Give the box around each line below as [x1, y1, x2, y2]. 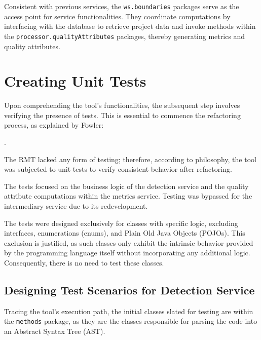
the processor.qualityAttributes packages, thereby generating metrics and [4, 30, 245, 41]
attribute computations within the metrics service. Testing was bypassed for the [4, 191, 252, 201]
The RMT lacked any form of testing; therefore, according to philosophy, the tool [4, 154, 256, 164]
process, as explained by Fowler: [4, 120, 104, 130]
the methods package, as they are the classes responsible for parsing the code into [4, 316, 257, 326]
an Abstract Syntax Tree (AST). [4, 325, 105, 336]
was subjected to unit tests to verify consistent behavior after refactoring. [4, 164, 232, 174]
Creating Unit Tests [4, 70, 146, 91]
